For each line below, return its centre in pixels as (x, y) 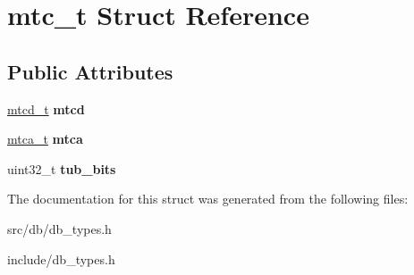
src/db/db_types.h (59, 228)
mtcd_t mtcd (46, 108)
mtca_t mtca (45, 139)
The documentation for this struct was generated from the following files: (208, 199)
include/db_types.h (61, 258)
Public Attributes (90, 71)
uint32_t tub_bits (62, 168)
